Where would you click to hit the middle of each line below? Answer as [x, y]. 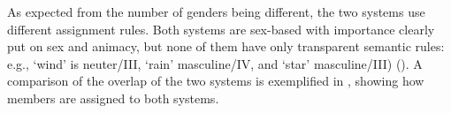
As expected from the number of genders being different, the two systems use [216, 11]
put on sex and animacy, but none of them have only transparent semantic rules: [226, 46]
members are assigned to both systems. [113, 98]
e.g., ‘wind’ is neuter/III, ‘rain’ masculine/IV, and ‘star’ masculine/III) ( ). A [215, 63]
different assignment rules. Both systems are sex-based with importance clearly [221, 29]
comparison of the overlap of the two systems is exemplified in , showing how [216, 81]
